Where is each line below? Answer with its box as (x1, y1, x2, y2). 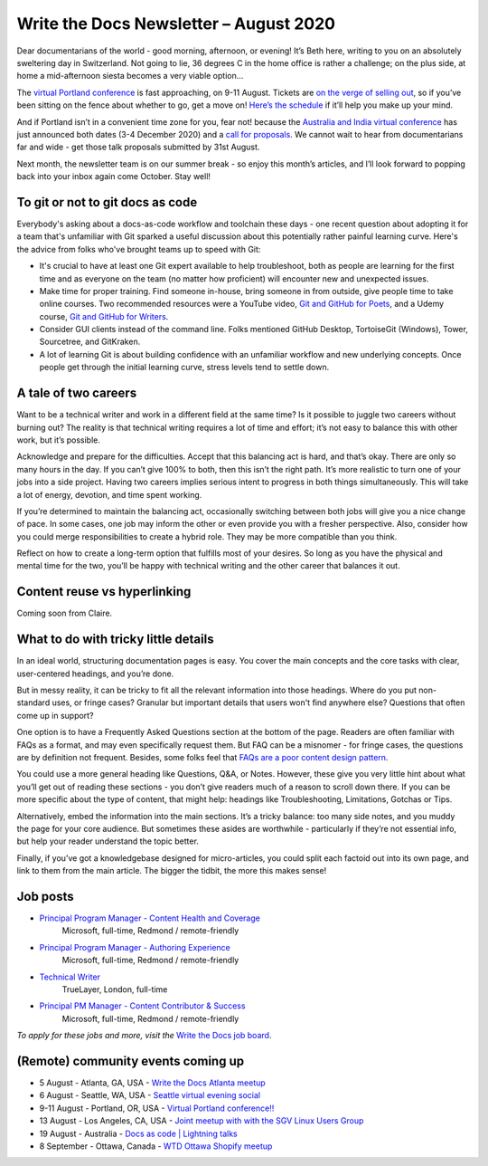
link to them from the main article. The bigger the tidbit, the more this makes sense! (16, 865, 327, 876)
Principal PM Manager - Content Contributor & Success (39, 1000, 246, 1011)
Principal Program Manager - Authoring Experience (39, 941, 230, 952)
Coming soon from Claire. (16, 607, 113, 619)
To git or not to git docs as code (16, 195, 198, 210)
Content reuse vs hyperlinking (16, 584, 192, 599)
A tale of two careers (16, 386, 137, 401)
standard (16, 697, 51, 708)
